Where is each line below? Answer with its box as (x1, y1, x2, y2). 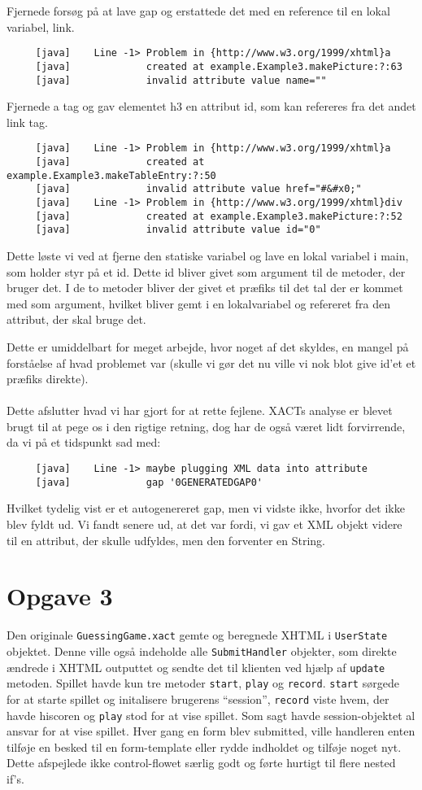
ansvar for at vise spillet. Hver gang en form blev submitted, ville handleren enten (7, 722, 415, 740)
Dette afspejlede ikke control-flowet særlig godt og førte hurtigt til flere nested (7, 754, 396, 771)
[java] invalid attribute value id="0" (35, 224, 321, 236)
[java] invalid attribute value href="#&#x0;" (35, 183, 362, 195)
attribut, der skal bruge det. (7, 311, 146, 328)
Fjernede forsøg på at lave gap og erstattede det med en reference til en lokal (7, 2, 390, 19)
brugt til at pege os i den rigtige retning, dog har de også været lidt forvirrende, (7, 417, 406, 434)
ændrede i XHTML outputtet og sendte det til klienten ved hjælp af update (7, 658, 385, 675)
